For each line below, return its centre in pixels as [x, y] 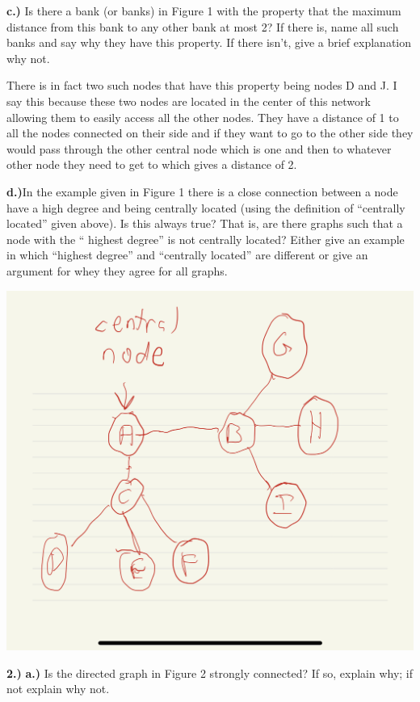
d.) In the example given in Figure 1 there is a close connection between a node [202, 191]
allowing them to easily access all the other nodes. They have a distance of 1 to [203, 117]
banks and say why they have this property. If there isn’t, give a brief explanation [209, 42]
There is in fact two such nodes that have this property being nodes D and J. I [202, 85]
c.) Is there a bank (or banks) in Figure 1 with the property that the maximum [204, 11]
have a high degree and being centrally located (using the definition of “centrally [206, 207]
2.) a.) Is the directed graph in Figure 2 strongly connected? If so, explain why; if [210, 673]
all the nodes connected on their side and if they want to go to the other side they [210, 133]
